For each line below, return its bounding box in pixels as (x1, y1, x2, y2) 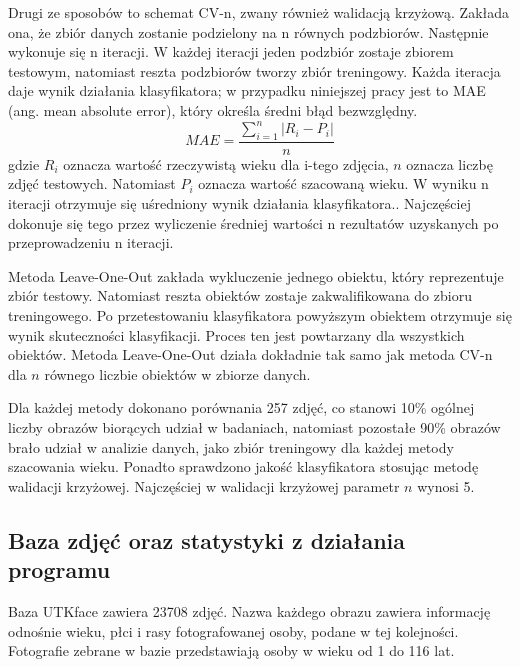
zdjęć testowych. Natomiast (8, 173, 176, 194)
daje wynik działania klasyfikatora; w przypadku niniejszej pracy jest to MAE (8, 80, 486, 101)
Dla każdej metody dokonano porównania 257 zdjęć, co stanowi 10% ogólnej (8, 397, 475, 418)
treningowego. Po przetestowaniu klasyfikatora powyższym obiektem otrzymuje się (8, 305, 512, 326)
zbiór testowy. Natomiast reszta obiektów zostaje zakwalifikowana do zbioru (8, 285, 472, 306)
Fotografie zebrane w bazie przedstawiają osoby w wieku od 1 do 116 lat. (8, 640, 455, 661)
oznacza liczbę (406, 153, 493, 174)
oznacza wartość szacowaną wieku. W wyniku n (198, 173, 489, 194)
